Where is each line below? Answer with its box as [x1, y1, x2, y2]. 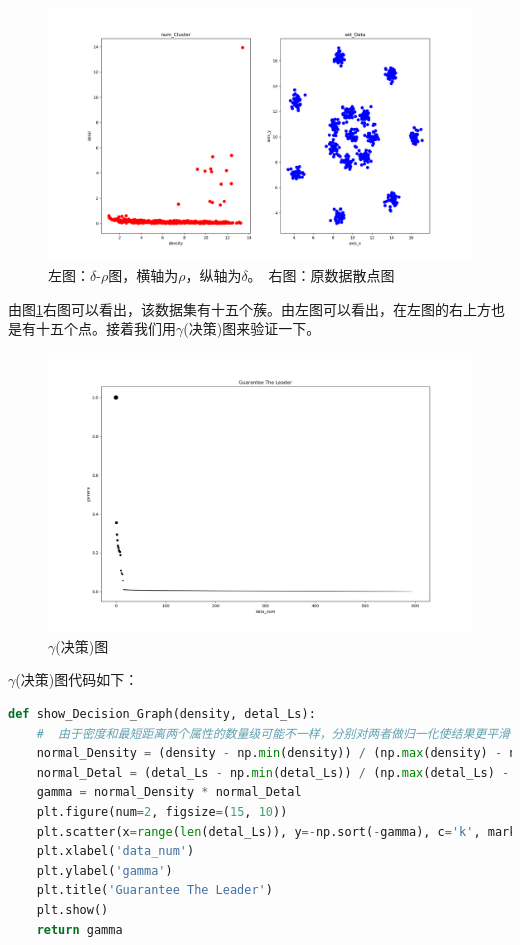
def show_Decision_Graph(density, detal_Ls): [8, 707, 316, 722]
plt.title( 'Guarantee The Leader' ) [36, 883, 273, 898]
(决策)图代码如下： [15, 669, 139, 690]
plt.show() [36, 902, 109, 917]
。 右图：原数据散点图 [247, 265, 395, 285]
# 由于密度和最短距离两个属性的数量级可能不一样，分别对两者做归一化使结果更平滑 [36, 726, 510, 741]
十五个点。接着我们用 [35, 318, 176, 339]
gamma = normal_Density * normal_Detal [36, 785, 302, 800]
